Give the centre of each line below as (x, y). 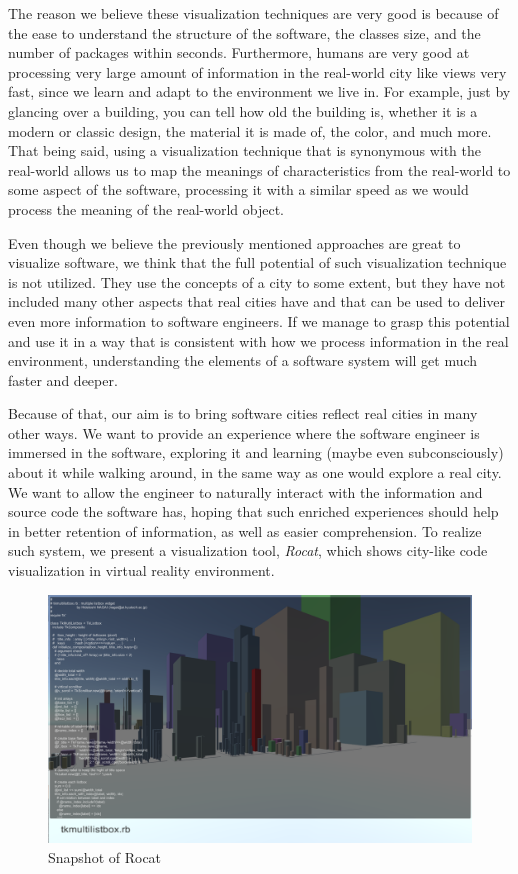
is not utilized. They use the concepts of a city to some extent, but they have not (257, 281)
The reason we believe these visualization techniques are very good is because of (253, 13)
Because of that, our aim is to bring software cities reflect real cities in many (243, 413)
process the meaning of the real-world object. (146, 208)
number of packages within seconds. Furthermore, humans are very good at (239, 52)
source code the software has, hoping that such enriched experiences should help (253, 511)
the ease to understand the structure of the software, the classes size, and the (244, 32)
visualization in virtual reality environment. (141, 570)
